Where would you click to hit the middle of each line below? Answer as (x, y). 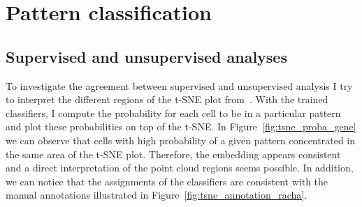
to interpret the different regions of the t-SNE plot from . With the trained (167, 99)
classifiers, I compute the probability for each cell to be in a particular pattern (173, 113)
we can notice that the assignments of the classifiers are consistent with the (167, 181)
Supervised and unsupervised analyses (146, 56)
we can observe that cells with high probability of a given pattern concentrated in (181, 140)
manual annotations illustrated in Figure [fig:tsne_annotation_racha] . (157, 195)
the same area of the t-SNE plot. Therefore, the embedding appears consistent (173, 154)
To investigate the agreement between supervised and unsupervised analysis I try (179, 85)
